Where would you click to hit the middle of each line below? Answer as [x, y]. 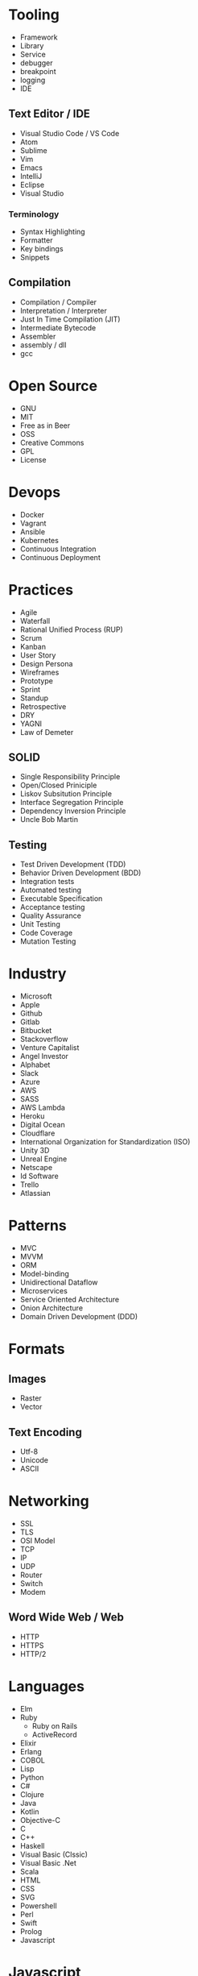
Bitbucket [36, 1031]
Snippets [35, 257]
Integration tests [47, 882]
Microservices [44, 1291]
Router [31, 1575]
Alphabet [35, 1065]
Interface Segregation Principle [72, 803]
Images [27, 1378]
